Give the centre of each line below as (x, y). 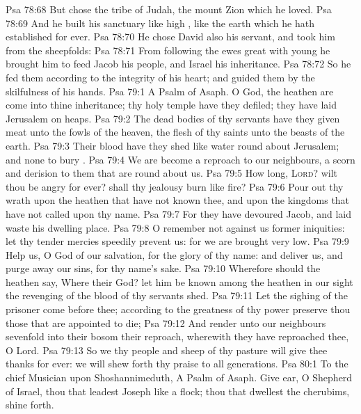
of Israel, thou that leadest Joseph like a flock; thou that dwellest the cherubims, (178, 391)
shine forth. (30, 405)
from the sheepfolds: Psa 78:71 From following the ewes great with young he (168, 50)
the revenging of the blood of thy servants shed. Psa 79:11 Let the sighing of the (177, 295)
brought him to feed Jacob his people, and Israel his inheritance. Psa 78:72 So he (178, 64)
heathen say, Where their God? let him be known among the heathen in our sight (179, 281)
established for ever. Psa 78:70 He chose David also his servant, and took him (170, 37)
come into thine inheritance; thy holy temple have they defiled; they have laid (171, 105)
